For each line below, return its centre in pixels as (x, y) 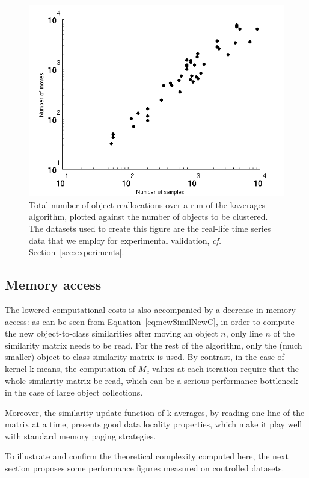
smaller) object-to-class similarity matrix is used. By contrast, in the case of (145, 357)
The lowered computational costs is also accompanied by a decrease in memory (150, 309)
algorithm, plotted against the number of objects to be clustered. (148, 216)
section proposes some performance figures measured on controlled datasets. (145, 468)
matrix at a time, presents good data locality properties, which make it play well (154, 424)
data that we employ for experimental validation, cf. (125, 240)
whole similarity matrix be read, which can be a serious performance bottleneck (151, 380)
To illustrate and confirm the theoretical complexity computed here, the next (147, 456)
